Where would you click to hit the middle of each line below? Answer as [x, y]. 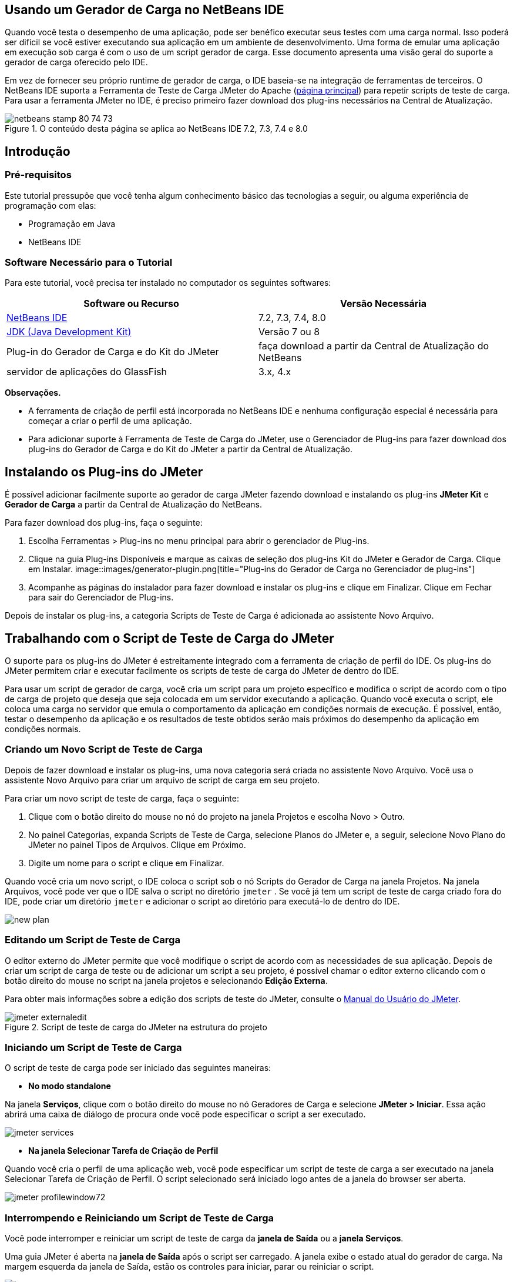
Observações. [33, 393]
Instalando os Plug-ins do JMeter [104, 472]
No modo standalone [70, 1086]
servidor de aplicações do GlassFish [87, 372]
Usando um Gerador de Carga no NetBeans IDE [145, 10]
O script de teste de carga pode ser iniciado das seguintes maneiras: [138, 1068]
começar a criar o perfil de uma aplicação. [110, 421]
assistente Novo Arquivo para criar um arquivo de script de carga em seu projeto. [162, 780]
